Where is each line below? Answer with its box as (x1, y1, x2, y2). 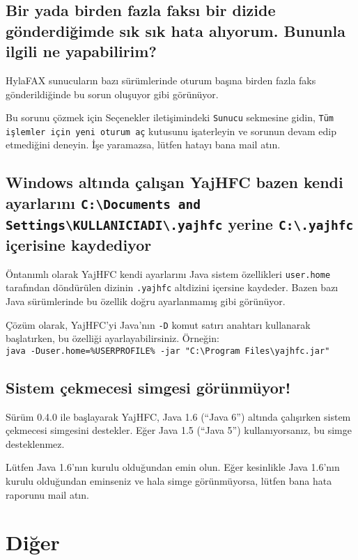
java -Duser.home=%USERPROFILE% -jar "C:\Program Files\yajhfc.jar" (6, 345, 330, 356)
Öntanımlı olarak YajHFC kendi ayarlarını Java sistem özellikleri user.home (6, 266, 331, 281)
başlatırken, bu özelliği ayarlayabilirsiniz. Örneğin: (6, 331, 219, 345)
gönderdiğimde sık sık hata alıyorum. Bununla (6, 20, 346, 41)
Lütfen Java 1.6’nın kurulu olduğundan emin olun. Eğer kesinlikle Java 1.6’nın (6, 460, 340, 474)
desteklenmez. (6, 436, 65, 451)
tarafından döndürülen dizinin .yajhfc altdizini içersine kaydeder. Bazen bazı (6, 280, 338, 295)
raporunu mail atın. (6, 487, 89, 501)
